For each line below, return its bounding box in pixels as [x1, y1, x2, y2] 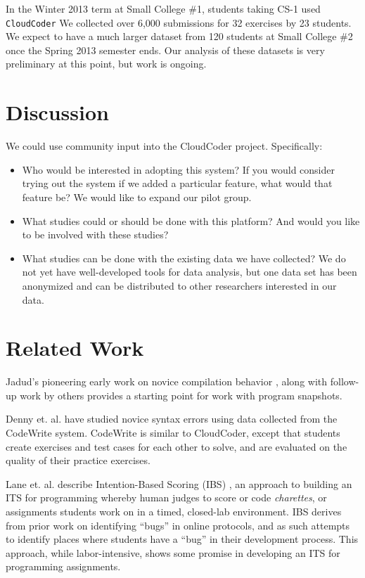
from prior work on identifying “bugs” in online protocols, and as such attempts [6, 518, 350, 532]
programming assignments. [6, 559, 121, 574]
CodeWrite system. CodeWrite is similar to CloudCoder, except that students [6, 425, 340, 439]
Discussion [6, 98, 109, 127]
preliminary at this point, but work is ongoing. [6, 56, 207, 71]
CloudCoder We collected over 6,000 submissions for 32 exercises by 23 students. [6, 15, 352, 30]
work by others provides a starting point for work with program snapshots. [20, 387, 342, 402]
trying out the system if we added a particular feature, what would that [22, 176, 333, 191]
